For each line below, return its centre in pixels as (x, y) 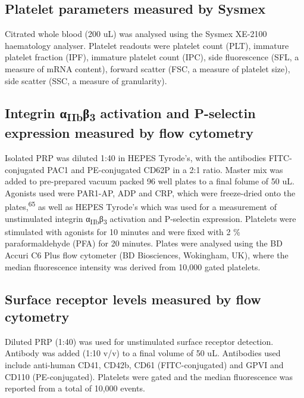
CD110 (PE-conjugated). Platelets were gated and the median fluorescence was (149, 376)
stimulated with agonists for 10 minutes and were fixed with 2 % (123, 231)
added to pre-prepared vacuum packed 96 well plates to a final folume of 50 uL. (150, 181)
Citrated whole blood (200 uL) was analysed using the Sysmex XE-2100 (136, 34)
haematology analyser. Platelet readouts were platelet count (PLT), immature (147, 45)
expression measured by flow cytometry (129, 133)
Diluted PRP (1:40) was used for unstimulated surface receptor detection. (139, 341)
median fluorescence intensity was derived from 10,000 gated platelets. (133, 266)
